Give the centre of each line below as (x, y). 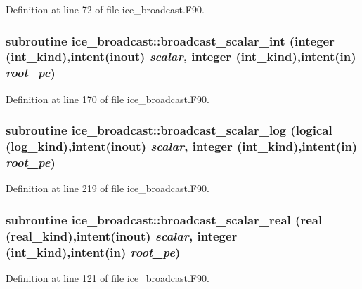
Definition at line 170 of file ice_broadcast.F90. (108, 99)
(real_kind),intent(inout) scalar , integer (122, 235)
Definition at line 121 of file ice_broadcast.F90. (108, 277)
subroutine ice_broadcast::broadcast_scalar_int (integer (170, 40)
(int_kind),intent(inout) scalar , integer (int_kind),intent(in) (181, 56)
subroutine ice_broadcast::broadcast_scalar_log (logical (169, 130)
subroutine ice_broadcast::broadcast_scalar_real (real (164, 219)
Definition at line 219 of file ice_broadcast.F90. (108, 188)
